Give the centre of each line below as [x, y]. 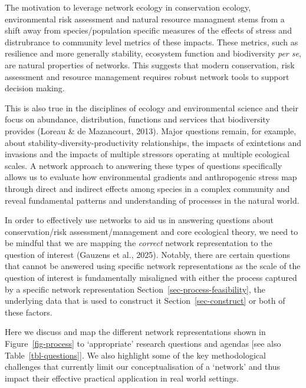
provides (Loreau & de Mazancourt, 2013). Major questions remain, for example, [151, 130]
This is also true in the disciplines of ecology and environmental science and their [152, 107]
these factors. [29, 312]
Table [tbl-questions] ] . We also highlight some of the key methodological [135, 355]
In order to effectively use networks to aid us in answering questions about [139, 220]
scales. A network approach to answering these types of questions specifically [144, 165]
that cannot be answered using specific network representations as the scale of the [153, 266]
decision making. [35, 88]
